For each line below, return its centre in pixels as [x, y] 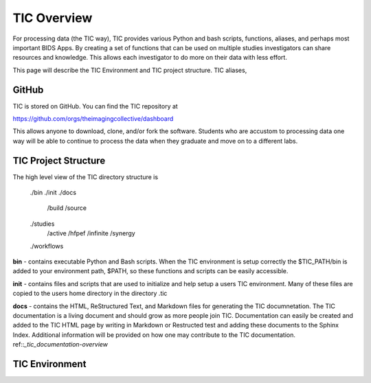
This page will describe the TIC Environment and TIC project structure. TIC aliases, [130, 70]
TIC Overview [53, 18]
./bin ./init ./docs [53, 193]
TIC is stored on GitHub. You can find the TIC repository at [95, 106]
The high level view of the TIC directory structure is [85, 177]
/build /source [67, 208]
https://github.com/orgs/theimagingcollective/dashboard [93, 119]
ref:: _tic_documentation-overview [60, 345]
